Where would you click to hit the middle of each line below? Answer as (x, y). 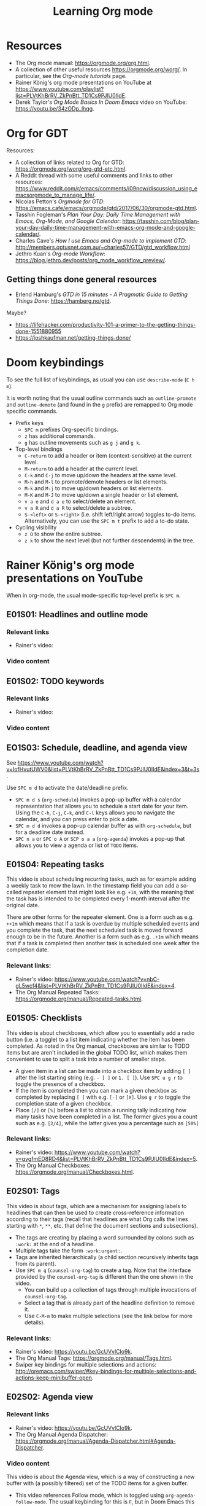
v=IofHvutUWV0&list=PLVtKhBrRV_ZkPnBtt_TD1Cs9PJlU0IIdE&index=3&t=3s (103, 769)
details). (35, 1322)
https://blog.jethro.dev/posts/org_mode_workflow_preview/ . (91, 260)
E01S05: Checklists (44, 1018)
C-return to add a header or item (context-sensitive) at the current (108, 455)
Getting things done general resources (82, 280)
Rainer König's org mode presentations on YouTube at (83, 82)
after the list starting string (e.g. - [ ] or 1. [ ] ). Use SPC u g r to (99, 1077)
